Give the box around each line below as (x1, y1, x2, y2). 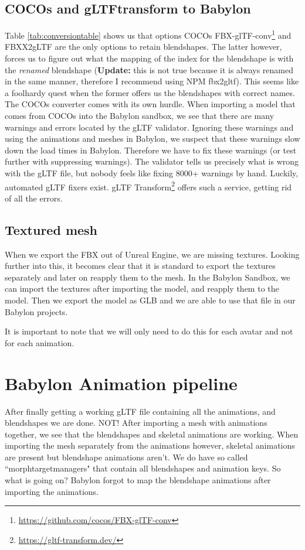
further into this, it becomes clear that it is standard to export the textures (5, 259, 276, 272)
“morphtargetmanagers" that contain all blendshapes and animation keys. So (5, 462, 281, 474)
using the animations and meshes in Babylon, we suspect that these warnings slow (5, 132, 300, 145)
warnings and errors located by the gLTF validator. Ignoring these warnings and (5, 121, 294, 133)
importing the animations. (5, 485, 99, 497)
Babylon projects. (5, 305, 68, 317)
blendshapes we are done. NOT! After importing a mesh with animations (5, 416, 267, 429)
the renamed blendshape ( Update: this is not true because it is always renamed (5, 63, 294, 76)
